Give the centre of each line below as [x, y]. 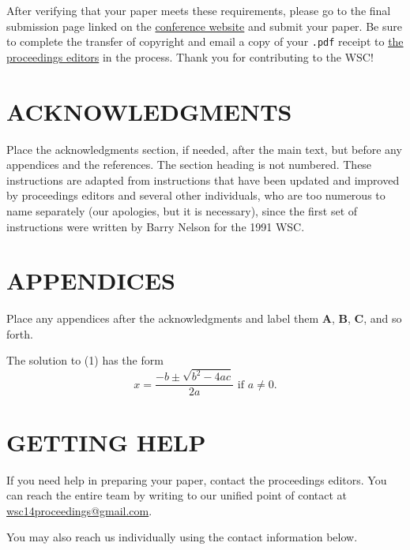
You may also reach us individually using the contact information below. [182, 537]
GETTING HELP [106, 441]
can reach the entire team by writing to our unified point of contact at [177, 495]
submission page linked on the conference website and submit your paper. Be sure [204, 26]
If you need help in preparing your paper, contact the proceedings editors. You [197, 479]
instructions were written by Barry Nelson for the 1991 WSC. [156, 226]
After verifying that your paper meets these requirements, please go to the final [199, 10]
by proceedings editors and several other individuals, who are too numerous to [196, 195]
